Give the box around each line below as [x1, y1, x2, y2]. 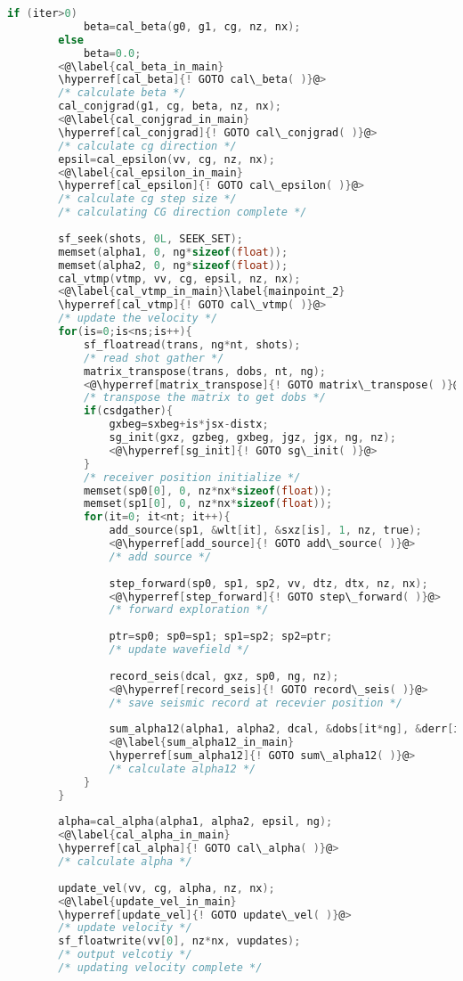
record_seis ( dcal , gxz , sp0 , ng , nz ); [109, 669, 339, 683]
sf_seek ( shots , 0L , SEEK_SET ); [58, 232, 243, 245]
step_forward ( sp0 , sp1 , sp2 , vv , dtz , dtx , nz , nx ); [109, 576, 428, 590]
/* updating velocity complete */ [58, 961, 263, 974]
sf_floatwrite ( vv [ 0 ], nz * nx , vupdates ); [58, 935, 301, 948]
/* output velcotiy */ [58, 948, 192, 961]
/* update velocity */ [58, 921, 192, 935]
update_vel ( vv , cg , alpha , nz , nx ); [58, 881, 275, 895]
